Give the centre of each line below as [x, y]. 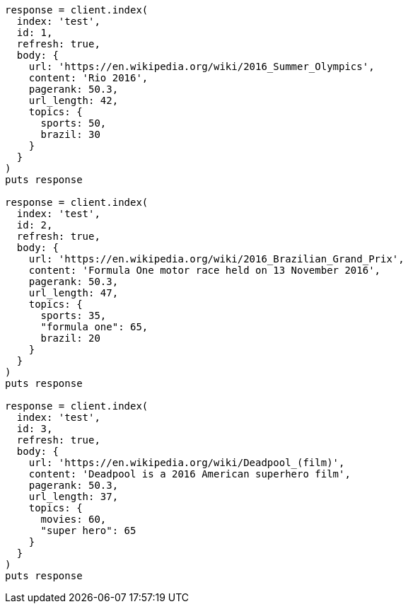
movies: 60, [74, 519]
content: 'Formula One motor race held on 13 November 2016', [205, 270]
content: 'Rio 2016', [88, 78]
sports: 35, [74, 315]
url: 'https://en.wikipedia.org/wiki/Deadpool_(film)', [187, 463]
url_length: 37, [74, 497]
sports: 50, [74, 123]
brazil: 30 [70, 134]
